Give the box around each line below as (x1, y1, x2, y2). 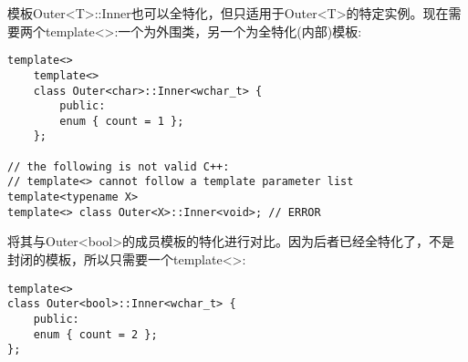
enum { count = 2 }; (33, 327, 158, 341)
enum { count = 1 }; (59, 114, 184, 128)
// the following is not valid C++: (7, 160, 230, 173)
